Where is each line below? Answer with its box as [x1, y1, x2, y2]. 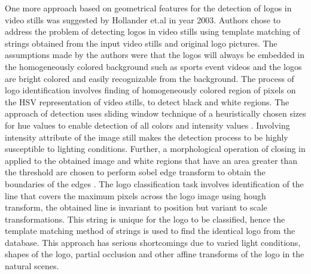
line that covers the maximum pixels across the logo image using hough [5, 189, 266, 202]
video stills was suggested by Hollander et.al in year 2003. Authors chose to [5, 13, 281, 26]
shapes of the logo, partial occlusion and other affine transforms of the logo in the [5, 248, 304, 260]
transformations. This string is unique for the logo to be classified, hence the [5, 212, 285, 225]
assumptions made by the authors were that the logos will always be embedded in [5, 48, 305, 61]
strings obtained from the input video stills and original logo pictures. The [5, 36, 278, 49]
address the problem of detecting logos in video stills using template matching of [5, 25, 300, 38]
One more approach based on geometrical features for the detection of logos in [5, 2, 292, 14]
